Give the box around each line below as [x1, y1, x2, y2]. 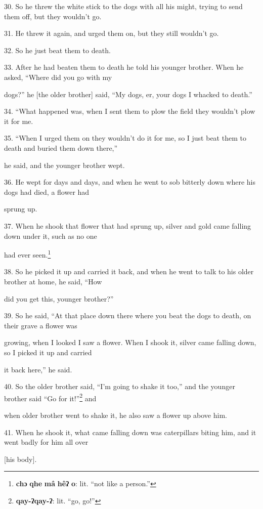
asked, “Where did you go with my [4, 71, 112, 82]
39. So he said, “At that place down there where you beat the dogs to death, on [4, 310, 251, 321]
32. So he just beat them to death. [4, 45, 111, 55]
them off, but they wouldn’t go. [4, 11, 102, 21]
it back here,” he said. [4, 364, 72, 374]
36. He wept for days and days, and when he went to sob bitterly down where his [4, 177, 256, 187]
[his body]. [4, 453, 37, 464]
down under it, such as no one [4, 230, 97, 241]
